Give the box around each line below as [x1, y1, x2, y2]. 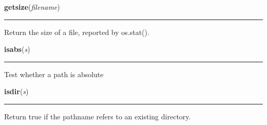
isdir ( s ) [4, 86, 29, 97]
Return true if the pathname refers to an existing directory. [4, 111, 191, 121]
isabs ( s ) [4, 44, 30, 55]
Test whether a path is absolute [4, 68, 104, 79]
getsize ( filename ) [4, 2, 60, 12]
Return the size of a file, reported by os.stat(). [4, 26, 149, 37]
